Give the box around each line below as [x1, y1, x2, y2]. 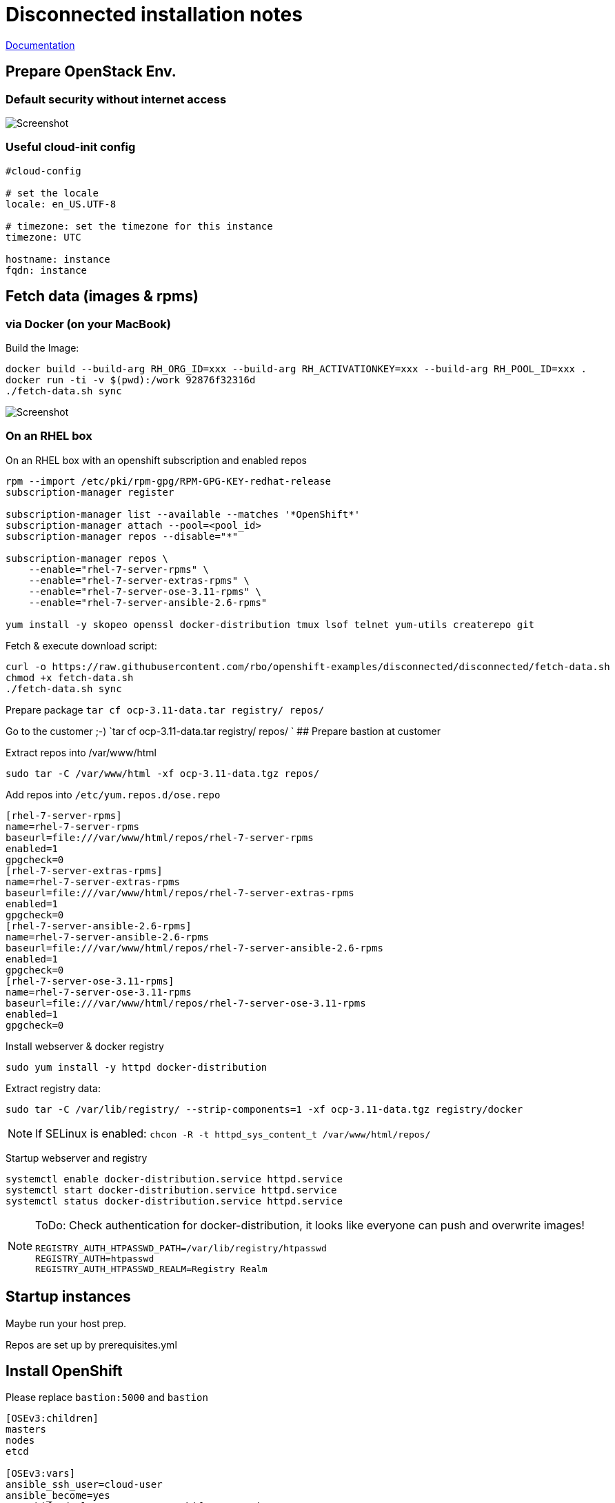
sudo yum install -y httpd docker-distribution [6, 1061, 268, 1073]
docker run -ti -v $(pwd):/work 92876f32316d [6, 374, 256, 385]
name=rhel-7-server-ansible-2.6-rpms [6, 931, 210, 942]
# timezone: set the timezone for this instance [6, 220, 273, 232]
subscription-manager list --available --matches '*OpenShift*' [6, 508, 361, 520]
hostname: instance [6, 253, 110, 265]
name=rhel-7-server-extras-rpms [6, 876, 180, 887]
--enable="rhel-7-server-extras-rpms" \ [28, 574, 250, 586]
